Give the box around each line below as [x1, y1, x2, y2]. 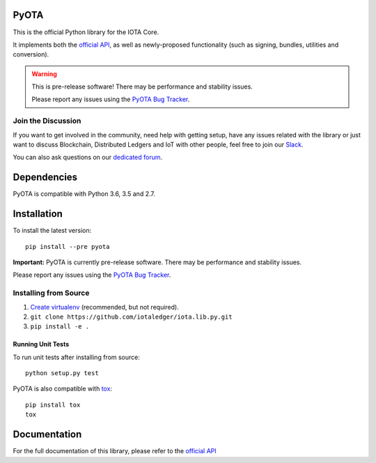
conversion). [13, 50, 49, 59]
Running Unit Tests [13, 340, 70, 349]
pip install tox [25, 401, 81, 409]
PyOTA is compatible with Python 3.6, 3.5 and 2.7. [13, 190, 156, 198]
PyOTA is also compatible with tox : [13, 384, 113, 393]
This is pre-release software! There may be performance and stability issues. [31, 82, 253, 91]
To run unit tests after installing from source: [13, 353, 141, 361]
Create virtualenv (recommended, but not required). [30, 303, 179, 311]
